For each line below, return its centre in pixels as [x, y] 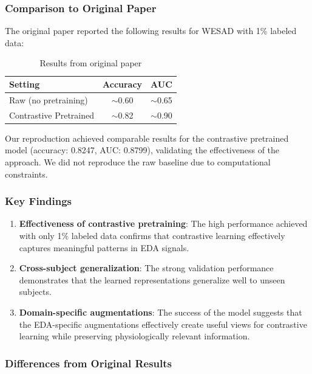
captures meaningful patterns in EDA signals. [104, 247]
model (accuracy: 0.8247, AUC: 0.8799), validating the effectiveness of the [142, 150]
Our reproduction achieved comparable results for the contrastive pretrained [147, 138]
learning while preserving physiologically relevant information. [134, 336]
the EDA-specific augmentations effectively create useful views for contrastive [163, 324]
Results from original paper [91, 63]
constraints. [26, 174]
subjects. [35, 292]
